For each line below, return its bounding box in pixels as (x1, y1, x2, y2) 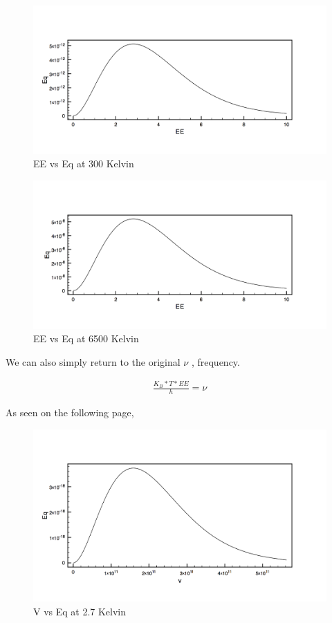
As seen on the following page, (6, 405, 134, 419)
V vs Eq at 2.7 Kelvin (33, 604, 127, 618)
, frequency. (191, 354, 240, 369)
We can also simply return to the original (6, 354, 181, 369)
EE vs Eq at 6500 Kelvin (33, 331, 139, 346)
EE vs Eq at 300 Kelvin (33, 156, 134, 171)
